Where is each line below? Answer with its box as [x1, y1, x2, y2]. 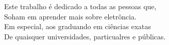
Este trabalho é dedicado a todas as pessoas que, [4, 1, 157, 11]
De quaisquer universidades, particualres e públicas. [4, 31, 166, 41]
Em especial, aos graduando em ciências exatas [4, 21, 151, 32]
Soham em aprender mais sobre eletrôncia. [4, 11, 137, 21]
